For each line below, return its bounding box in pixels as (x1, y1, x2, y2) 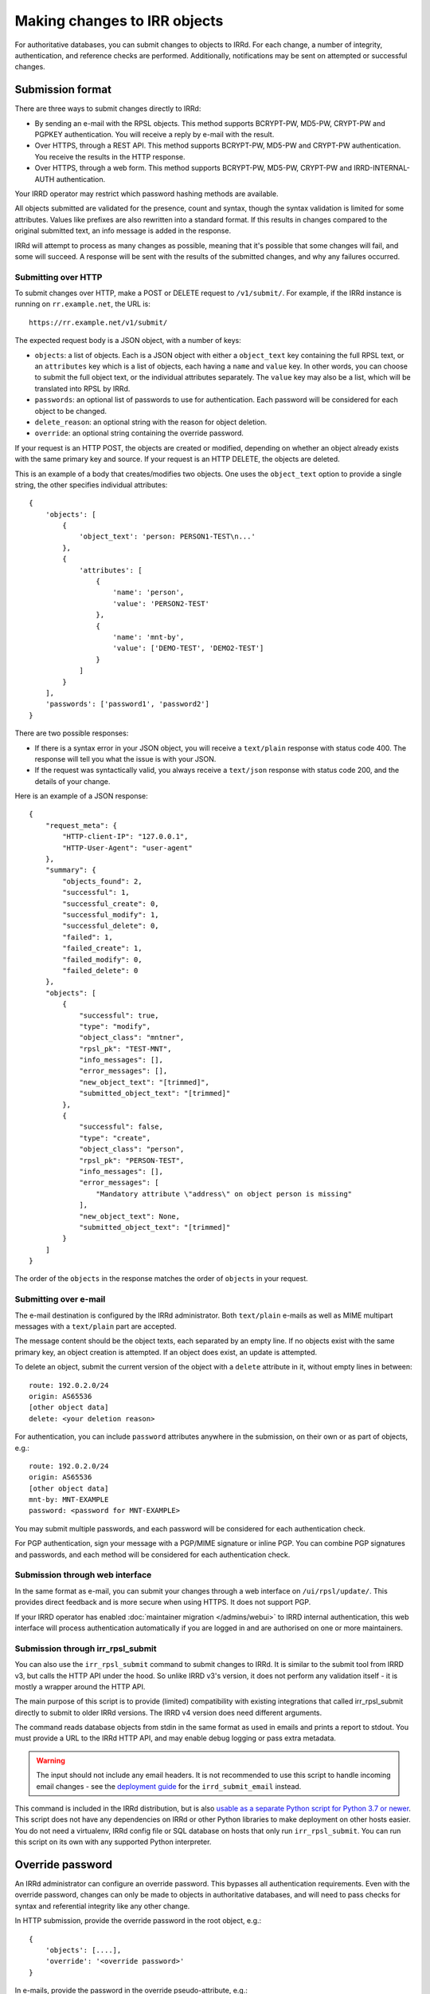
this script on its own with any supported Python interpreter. (14, 1837, 212, 1846)
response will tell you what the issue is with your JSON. (34, 754, 217, 763)
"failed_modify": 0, (62, 955, 143, 964)
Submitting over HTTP (14, 271, 103, 282)
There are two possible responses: (14, 728, 129, 738)
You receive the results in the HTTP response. (34, 152, 186, 161)
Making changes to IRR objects (14, 12, 224, 30)
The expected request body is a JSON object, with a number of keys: (14, 336, 242, 345)
